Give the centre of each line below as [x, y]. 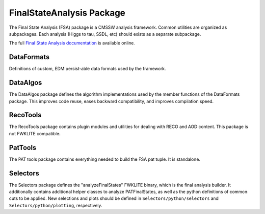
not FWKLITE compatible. [35, 133]
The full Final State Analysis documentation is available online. [72, 43]
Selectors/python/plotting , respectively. [56, 205]
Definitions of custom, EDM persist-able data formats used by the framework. [88, 69]
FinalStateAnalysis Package [67, 13]
